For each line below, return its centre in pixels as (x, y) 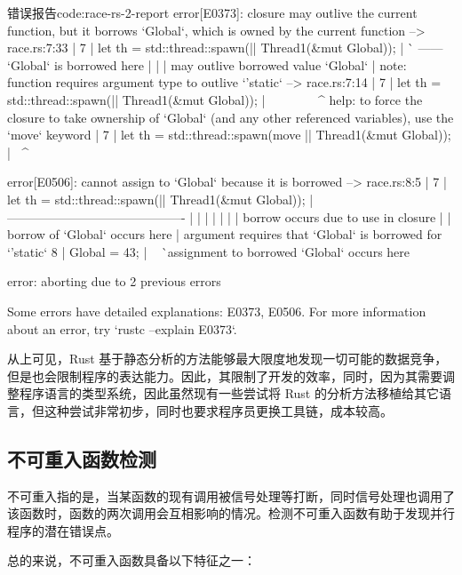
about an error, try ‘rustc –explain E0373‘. (122, 328)
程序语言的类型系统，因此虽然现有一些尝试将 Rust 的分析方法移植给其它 (229, 393)
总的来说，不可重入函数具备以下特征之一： (131, 560)
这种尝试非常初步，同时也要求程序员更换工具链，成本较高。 (218, 410)
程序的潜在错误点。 (63, 530)
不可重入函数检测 (82, 458)
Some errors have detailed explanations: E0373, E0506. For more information (217, 311)
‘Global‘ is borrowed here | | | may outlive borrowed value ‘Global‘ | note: (207, 64)
